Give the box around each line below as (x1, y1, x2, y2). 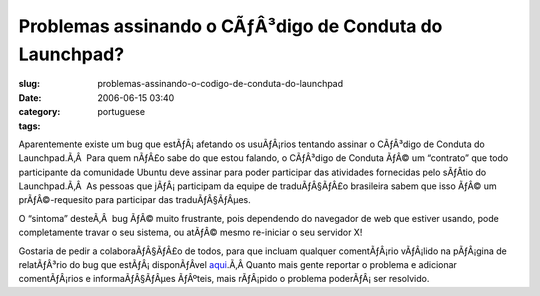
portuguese (97, 106, 145, 118)
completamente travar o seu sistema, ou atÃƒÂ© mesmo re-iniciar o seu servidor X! (18, 226, 363, 239)
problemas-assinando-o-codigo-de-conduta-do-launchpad (97, 78, 344, 90)
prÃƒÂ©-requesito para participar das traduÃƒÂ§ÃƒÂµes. (18, 194, 252, 206)
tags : (18, 120, 41, 132)
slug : (18, 78, 40, 90)
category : (18, 106, 61, 118)
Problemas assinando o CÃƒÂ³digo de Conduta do (18, 15, 443, 37)
